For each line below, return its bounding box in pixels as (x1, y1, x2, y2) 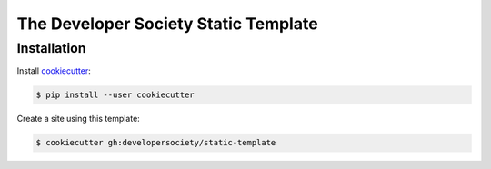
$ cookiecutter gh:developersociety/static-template (35, 137, 276, 148)
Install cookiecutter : (16, 65, 91, 76)
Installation (16, 40, 86, 56)
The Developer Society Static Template (16, 14, 318, 34)
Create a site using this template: (16, 114, 140, 124)
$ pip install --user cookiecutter (35, 90, 195, 100)
